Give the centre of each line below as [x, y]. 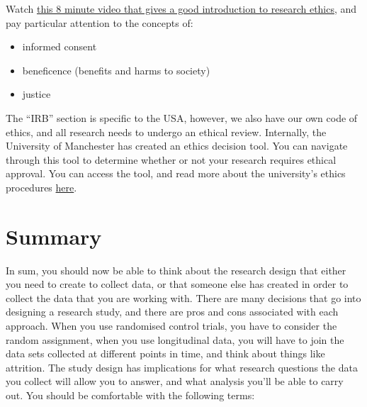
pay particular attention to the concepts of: [100, 22]
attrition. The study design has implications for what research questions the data [182, 367]
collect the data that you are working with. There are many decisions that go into [183, 297]
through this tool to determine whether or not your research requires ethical [171, 159]
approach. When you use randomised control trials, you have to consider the [171, 326]
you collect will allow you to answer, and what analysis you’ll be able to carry [175, 381]
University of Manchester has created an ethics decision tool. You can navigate [177, 146]
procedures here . [41, 187]
